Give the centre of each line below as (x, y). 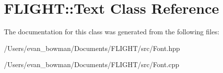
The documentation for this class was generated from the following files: (112, 32)
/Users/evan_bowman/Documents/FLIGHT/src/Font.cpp (92, 64)
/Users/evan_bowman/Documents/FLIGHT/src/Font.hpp (92, 48)
